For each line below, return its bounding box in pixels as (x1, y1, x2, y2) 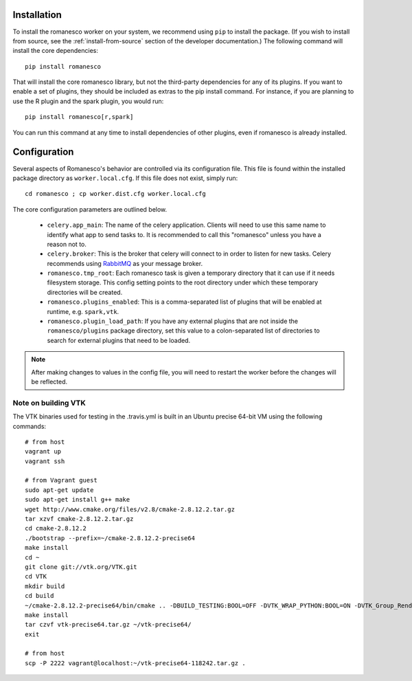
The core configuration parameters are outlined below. (12, 205, 168, 213)
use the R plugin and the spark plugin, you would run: (12, 97, 164, 105)
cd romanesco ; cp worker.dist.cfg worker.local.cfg (25, 190, 206, 198)
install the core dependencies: (12, 47, 99, 55)
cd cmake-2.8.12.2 (25, 524, 87, 533)
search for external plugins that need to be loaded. (47, 336, 191, 344)
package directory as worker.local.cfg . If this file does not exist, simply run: (12, 174, 238, 182)
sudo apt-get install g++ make (25, 495, 130, 504)
